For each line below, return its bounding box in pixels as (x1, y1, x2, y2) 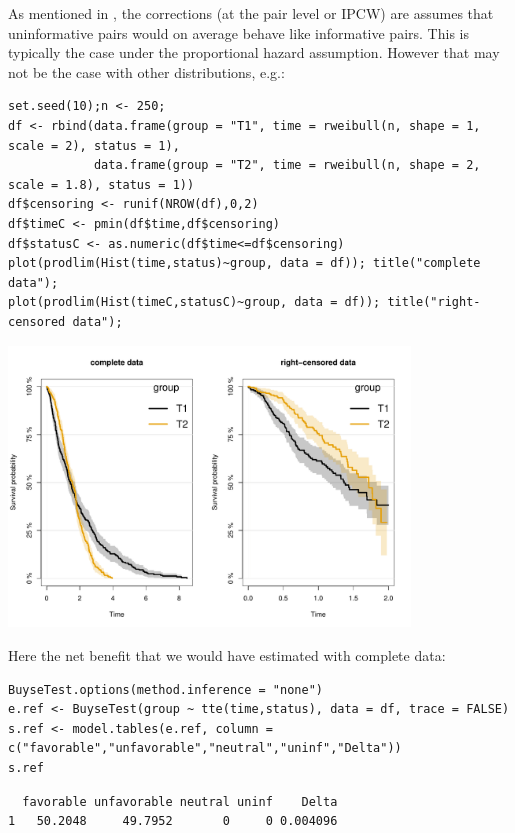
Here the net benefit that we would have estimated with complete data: (8, 645, 446, 665)
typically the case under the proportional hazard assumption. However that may (8, 42, 500, 63)
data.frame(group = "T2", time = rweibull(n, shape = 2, (93, 158, 481, 173)
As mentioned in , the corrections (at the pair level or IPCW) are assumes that (8, 3, 494, 23)
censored (8, 314, 66, 329)
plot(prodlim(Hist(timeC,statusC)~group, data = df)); (8, 295, 381, 310)
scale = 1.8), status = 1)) (8, 177, 195, 192)
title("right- (387, 295, 481, 310)
